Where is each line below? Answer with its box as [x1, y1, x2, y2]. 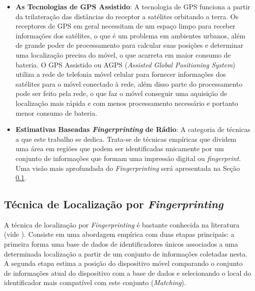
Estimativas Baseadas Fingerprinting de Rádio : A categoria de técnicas [15, 124, 251, 134]
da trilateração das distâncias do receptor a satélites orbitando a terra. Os [15, 11, 239, 21]
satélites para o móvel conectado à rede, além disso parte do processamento [15, 78, 243, 89]
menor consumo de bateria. [15, 107, 97, 118]
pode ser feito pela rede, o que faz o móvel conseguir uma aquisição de [15, 88, 227, 98]
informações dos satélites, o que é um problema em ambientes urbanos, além [15, 30, 246, 40]
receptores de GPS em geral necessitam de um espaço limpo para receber [15, 21, 235, 31]
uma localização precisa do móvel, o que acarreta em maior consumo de [15, 49, 231, 60]
